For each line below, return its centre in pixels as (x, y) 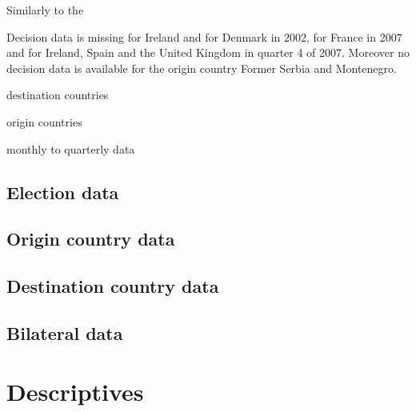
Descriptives (75, 392)
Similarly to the (45, 10)
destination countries (58, 95)
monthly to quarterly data (71, 148)
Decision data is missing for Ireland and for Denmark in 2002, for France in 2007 (204, 36)
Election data (63, 192)
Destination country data (113, 286)
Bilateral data (65, 332)
